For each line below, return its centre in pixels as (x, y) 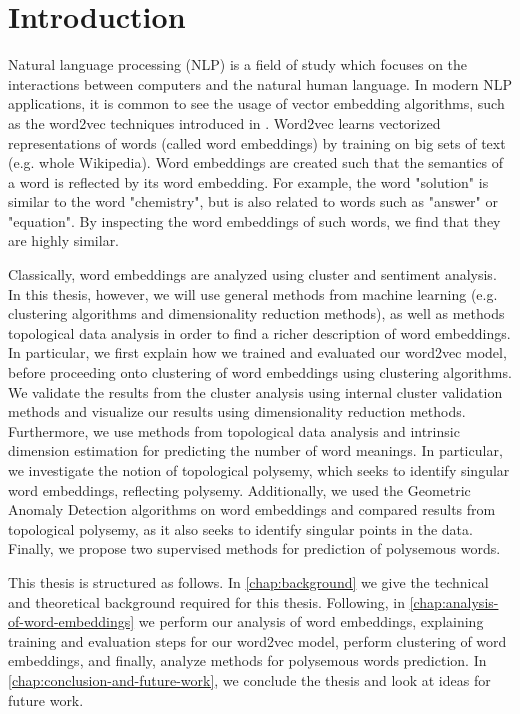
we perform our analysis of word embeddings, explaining (311, 621)
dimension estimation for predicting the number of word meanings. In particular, (255, 450)
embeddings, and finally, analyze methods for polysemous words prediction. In (247, 660)
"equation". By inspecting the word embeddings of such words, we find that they (254, 220)
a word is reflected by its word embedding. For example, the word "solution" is (248, 181)
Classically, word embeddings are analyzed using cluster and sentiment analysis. (252, 274)
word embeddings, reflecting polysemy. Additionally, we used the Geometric (239, 489)
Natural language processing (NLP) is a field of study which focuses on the (238, 64)
